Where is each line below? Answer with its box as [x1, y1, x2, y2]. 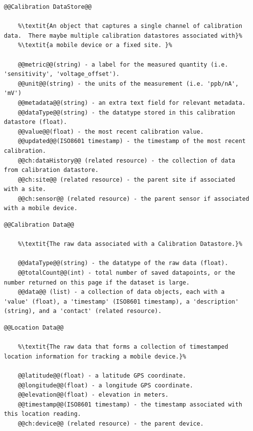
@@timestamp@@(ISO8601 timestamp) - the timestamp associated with [18, 401, 242, 408]
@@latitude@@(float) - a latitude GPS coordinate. [18, 372, 186, 379]
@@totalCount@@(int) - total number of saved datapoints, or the [18, 269, 235, 277]
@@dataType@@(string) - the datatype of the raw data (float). [18, 260, 229, 267]
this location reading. [4, 410, 81, 418]
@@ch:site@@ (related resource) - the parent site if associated [18, 176, 235, 183]
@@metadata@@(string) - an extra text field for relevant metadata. [18, 99, 246, 106]
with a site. [4, 186, 46, 193]
